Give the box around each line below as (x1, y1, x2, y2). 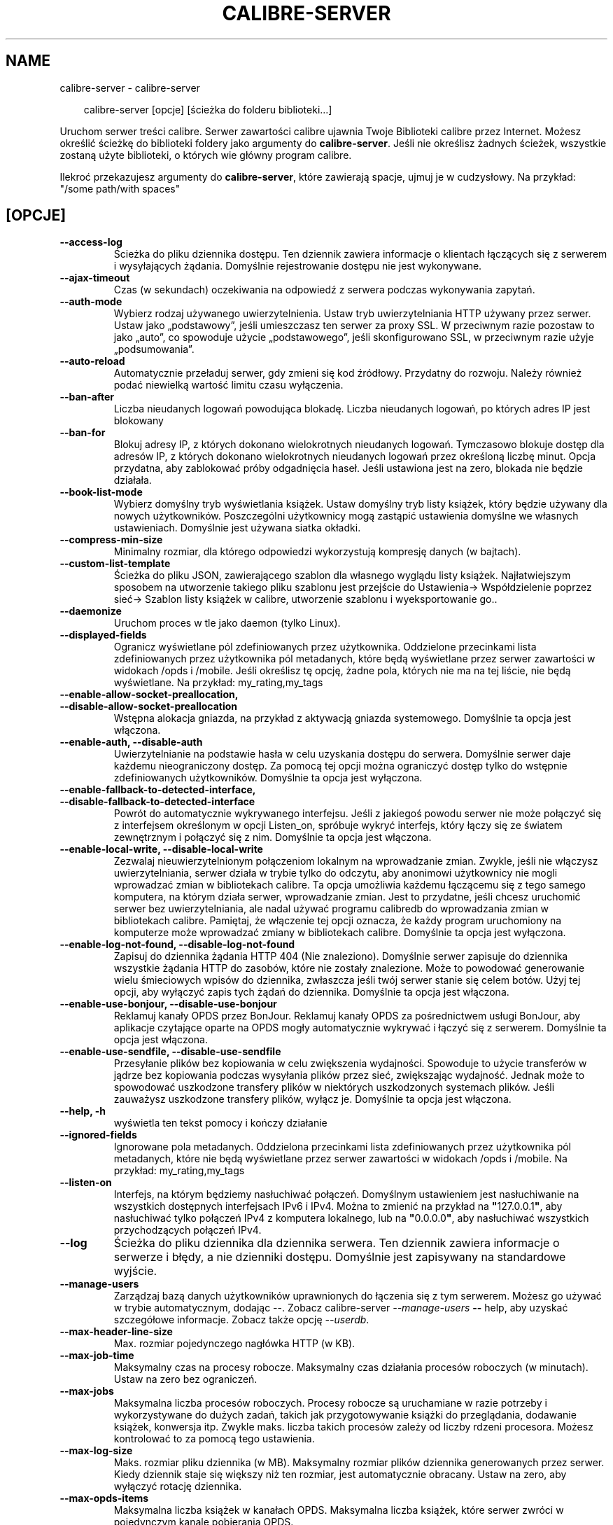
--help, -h (59, 1105, 106, 1117)
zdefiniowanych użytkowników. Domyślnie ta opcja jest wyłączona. (113, 772, 423, 784)
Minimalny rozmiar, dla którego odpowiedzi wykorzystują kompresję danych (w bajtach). (113, 545, 521, 558)
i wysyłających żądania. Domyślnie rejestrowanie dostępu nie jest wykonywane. (113, 260, 482, 272)
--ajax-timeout (59, 272, 130, 284)
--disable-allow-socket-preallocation (59, 700, 238, 713)
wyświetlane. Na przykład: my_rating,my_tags (113, 676, 323, 689)
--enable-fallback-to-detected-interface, (59, 784, 256, 796)
